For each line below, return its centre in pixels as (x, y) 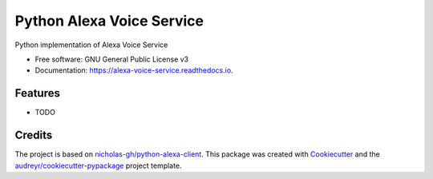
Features (37, 93)
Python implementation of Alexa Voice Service (91, 45)
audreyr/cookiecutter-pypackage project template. (98, 165)
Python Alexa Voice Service (109, 21)
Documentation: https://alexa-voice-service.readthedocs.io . (134, 70)
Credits (34, 135)
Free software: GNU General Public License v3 (112, 59)
